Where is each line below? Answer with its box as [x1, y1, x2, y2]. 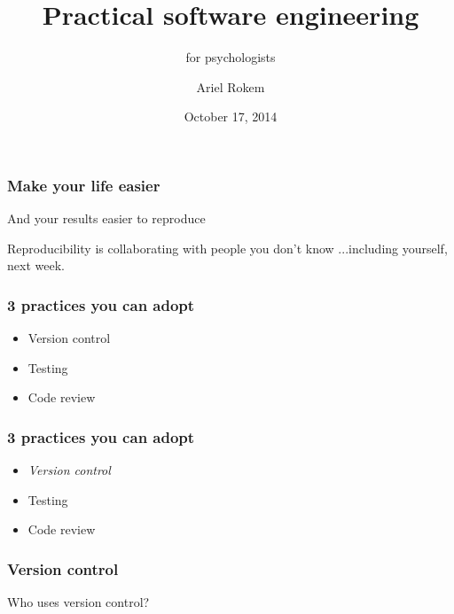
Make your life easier [7, 174, 160, 196]
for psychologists [185, 48, 276, 66]
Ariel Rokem [196, 77, 265, 96]
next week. [7, 256, 65, 275]
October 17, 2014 [184, 107, 278, 126]
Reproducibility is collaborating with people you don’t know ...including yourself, [7, 238, 448, 257]
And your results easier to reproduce [7, 209, 206, 228]
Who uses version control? [7, 593, 150, 611]
